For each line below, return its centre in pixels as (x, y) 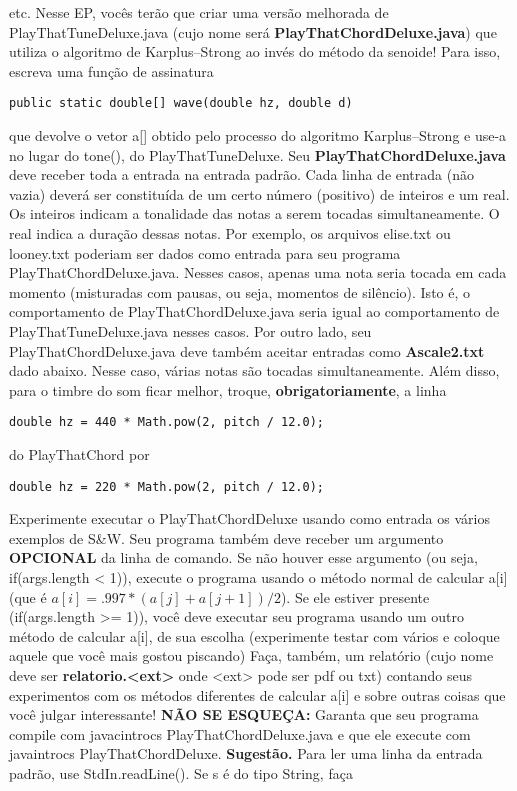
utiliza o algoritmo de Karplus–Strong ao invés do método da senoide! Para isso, (255, 51)
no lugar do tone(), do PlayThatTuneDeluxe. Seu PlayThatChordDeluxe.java (257, 154)
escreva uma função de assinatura (111, 70)
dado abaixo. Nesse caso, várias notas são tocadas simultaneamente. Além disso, (254, 370)
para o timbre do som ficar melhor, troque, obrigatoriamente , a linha (228, 389)
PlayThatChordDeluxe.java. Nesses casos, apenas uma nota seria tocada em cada (258, 272)
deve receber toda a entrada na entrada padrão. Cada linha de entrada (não (241, 174)
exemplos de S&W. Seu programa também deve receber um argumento (226, 537)
